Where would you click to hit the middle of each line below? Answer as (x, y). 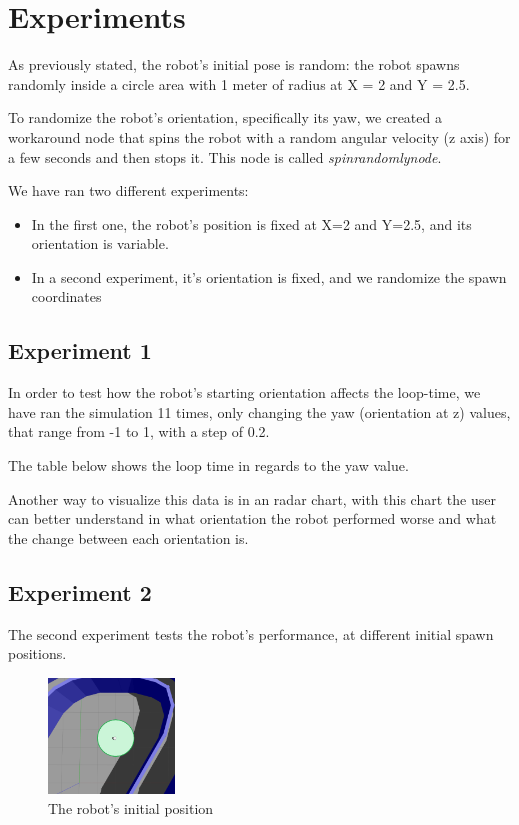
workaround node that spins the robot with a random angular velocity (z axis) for (259, 136)
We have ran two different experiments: (128, 190)
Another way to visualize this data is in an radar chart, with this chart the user (252, 498)
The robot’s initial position (131, 807)
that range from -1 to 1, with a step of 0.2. (139, 431)
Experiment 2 (80, 591)
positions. (37, 653)
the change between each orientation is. (128, 537)
